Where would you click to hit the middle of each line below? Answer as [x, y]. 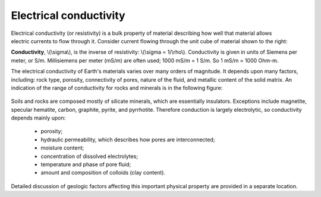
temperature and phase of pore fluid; [86, 164]
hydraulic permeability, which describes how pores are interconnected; [128, 140]
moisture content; [62, 148]
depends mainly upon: [38, 118]
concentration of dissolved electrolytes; [89, 156]
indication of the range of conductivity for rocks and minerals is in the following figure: [117, 88]
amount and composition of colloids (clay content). [103, 173]
